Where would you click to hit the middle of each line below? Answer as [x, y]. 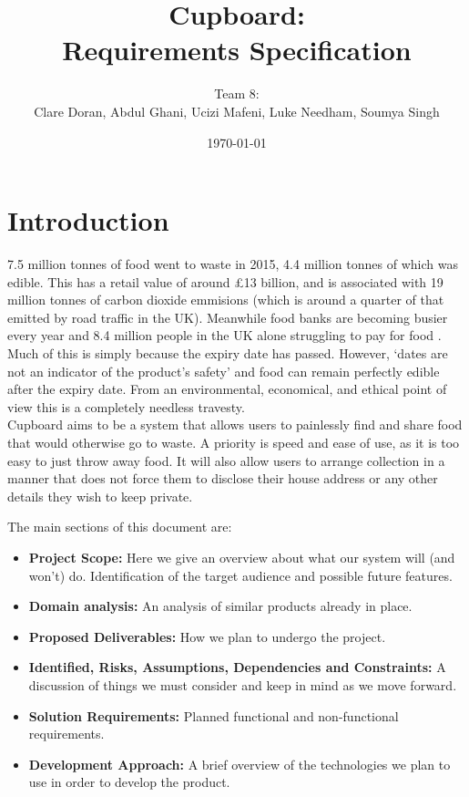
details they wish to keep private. [100, 496]
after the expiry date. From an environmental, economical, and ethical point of [227, 389]
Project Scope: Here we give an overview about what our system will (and [242, 557]
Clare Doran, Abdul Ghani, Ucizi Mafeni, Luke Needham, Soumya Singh [237, 111]
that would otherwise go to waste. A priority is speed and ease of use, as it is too [234, 442]
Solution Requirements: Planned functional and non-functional [214, 715]
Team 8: [237, 93]
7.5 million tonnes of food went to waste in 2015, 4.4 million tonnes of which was [233, 264]
